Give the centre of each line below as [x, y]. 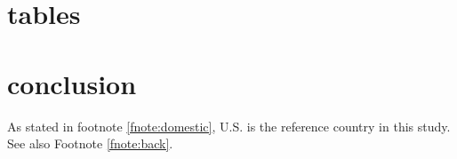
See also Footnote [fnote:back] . [90, 143]
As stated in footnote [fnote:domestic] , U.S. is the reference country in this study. [229, 126]
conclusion [72, 83]
